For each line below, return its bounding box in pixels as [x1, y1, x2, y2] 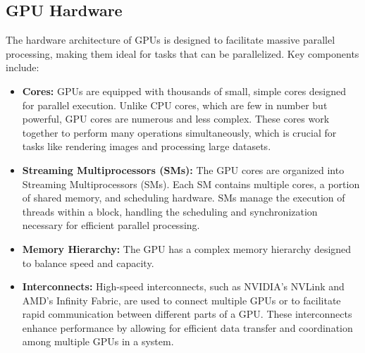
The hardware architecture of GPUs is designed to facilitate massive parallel [6, 32, 335, 47]
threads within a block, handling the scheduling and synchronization [22, 204, 318, 218]
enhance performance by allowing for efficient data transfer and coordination [22, 320, 353, 335]
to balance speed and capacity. [22, 255, 154, 270]
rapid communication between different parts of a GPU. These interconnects [22, 306, 352, 321]
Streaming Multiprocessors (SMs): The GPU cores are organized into [22, 162, 345, 177]
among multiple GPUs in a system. [22, 334, 174, 349]
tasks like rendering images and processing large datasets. [22, 139, 271, 154]
